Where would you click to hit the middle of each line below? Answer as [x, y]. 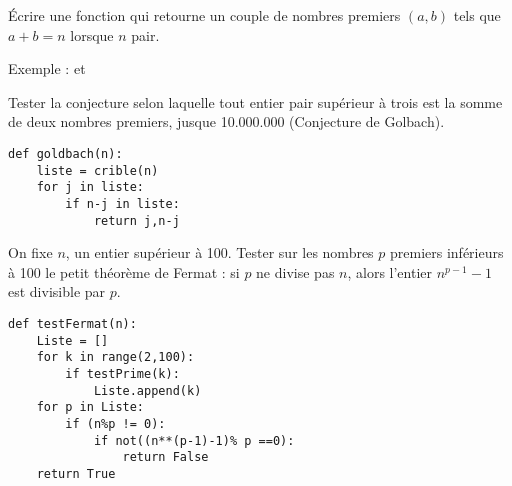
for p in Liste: [90, 407]
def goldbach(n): [65, 153]
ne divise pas [295, 271]
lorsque [92, 34]
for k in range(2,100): [115, 357]
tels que [477, 15]
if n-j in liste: [122, 203]
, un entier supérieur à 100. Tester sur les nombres [219, 252]
